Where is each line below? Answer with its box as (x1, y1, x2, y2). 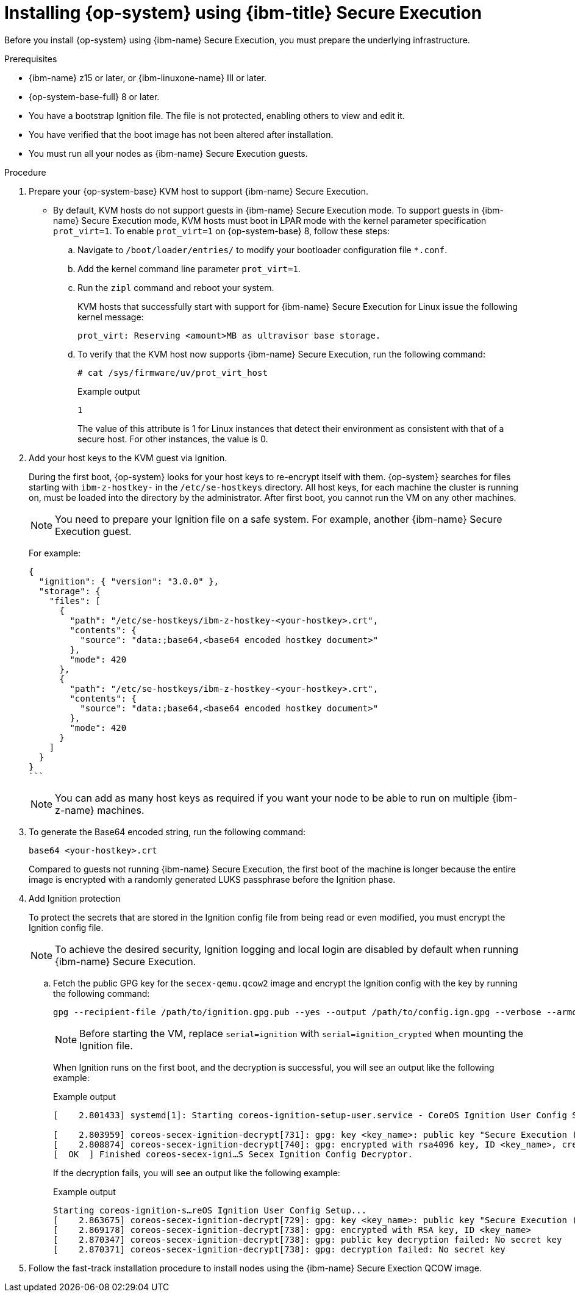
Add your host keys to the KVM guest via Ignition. (29, 452, 227, 463)
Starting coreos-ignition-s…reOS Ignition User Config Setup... (53, 1205, 367, 1215)
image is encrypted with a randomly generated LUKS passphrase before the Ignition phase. (29, 874, 396, 885)
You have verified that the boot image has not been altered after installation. (29, 129, 334, 140)
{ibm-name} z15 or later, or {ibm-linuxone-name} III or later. (29, 72, 267, 83)
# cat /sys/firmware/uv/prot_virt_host (77, 367, 268, 378)
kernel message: (77, 311, 144, 322)
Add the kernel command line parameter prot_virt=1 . (77, 263, 301, 274)
